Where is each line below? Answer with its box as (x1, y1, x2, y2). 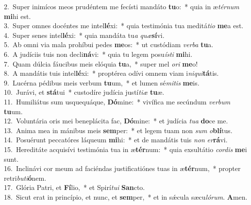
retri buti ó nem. (4, 172, 47, 183)
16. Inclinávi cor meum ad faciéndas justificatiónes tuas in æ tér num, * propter (4, 163, 241, 173)
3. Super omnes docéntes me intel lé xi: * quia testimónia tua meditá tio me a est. (4, 20, 244, 31)
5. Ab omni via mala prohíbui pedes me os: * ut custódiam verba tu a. (4, 39, 214, 50)
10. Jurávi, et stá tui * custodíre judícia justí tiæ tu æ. (4, 87, 165, 97)
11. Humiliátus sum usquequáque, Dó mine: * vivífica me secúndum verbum (4, 96, 231, 106)
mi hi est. (4, 11, 31, 21)
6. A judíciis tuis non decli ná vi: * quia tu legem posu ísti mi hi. (4, 49, 193, 59)
